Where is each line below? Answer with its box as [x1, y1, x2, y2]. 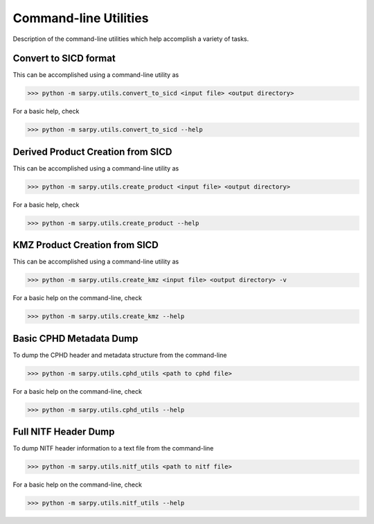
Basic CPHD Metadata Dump [12, 333, 139, 344]
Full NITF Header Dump [12, 426, 115, 438]
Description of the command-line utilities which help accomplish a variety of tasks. [12, 35, 249, 43]
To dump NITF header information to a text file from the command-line [12, 444, 214, 453]
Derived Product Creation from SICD [12, 146, 172, 157]
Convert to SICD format [12, 53, 116, 64]
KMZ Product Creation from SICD [12, 239, 159, 251]
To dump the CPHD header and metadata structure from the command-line [12, 351, 227, 359]
